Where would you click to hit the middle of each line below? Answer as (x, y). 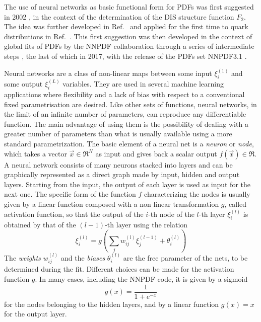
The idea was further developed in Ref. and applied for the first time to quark (126, 26)
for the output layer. (36, 314)
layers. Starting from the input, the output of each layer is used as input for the (127, 184)
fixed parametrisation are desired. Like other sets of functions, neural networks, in (130, 104)
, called (236, 204)
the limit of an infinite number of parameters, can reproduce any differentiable (125, 114)
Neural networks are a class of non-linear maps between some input (108, 73)
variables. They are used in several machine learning (143, 84)
